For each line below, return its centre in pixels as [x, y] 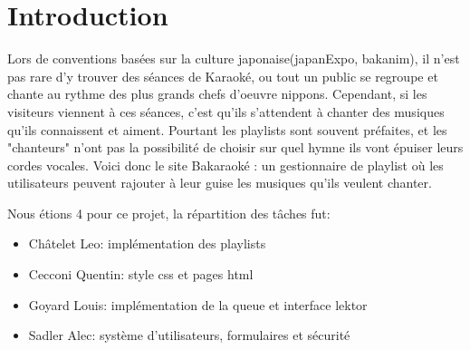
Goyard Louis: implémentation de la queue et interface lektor [198, 304]
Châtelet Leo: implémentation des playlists [147, 243]
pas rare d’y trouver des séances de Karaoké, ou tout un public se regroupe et [223, 76]
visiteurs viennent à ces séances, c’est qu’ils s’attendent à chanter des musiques [226, 111]
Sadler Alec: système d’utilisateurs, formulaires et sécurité [189, 335]
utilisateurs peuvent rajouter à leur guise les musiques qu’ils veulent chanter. [220, 183]
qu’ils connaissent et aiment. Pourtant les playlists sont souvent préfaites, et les [227, 129]
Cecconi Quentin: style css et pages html [141, 274]
